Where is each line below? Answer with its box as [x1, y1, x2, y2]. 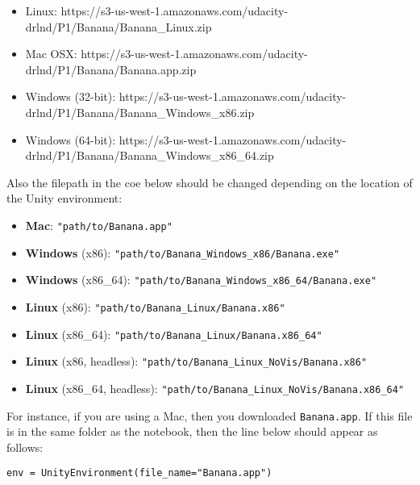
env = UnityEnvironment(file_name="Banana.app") [6, 467, 272, 479]
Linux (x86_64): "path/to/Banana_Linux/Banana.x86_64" [25, 325, 322, 342]
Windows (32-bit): [25, 88, 116, 105]
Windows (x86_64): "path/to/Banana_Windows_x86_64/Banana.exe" [25, 271, 377, 288]
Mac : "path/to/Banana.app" [25, 216, 173, 233]
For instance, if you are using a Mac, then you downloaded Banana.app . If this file [6, 407, 413, 424]
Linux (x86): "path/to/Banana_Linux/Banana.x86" [25, 298, 285, 315]
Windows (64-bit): [25, 131, 116, 148]
